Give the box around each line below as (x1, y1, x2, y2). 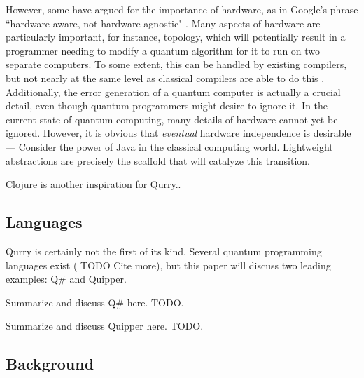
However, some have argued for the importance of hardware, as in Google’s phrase (6, 2, 358, 16)
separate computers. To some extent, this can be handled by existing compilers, (6, 57, 347, 72)
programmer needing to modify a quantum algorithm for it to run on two (6, 43, 321, 58)
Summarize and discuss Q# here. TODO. (6, 295, 184, 309)
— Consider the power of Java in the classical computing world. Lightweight (6, 139, 333, 154)
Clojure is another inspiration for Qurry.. (6, 177, 181, 191)
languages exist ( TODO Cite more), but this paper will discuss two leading (6, 257, 331, 272)
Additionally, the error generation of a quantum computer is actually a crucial (6, 84, 341, 99)
